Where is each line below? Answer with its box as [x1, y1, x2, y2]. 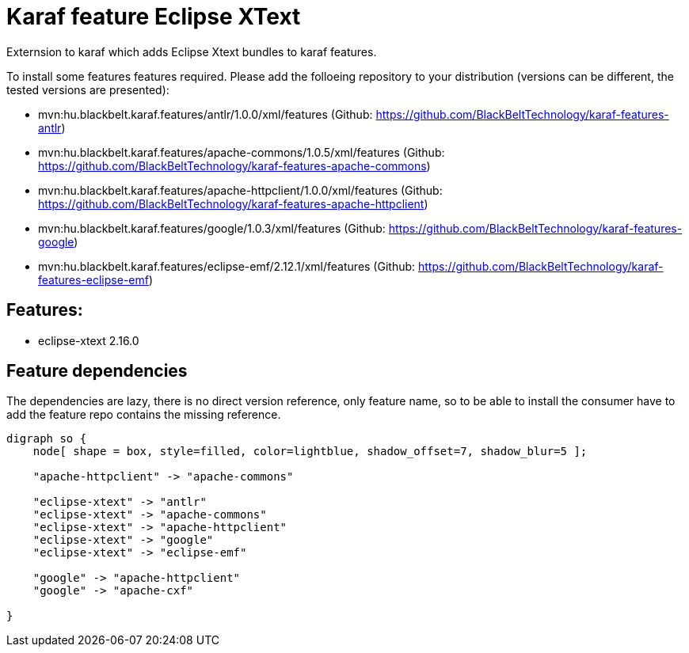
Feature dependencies [6, 361, 188, 382]
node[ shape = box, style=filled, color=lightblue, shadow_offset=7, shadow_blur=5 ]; [32, 445, 588, 458]
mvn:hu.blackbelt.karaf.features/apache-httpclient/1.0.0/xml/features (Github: [38, 183, 443, 197]
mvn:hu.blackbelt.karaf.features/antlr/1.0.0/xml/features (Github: [38, 107, 373, 121]
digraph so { [6, 432, 87, 446]
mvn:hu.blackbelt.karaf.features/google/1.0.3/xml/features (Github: [38, 221, 386, 235]
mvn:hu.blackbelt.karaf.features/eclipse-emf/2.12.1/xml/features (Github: [38, 259, 416, 273]
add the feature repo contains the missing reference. [6, 408, 281, 422]
